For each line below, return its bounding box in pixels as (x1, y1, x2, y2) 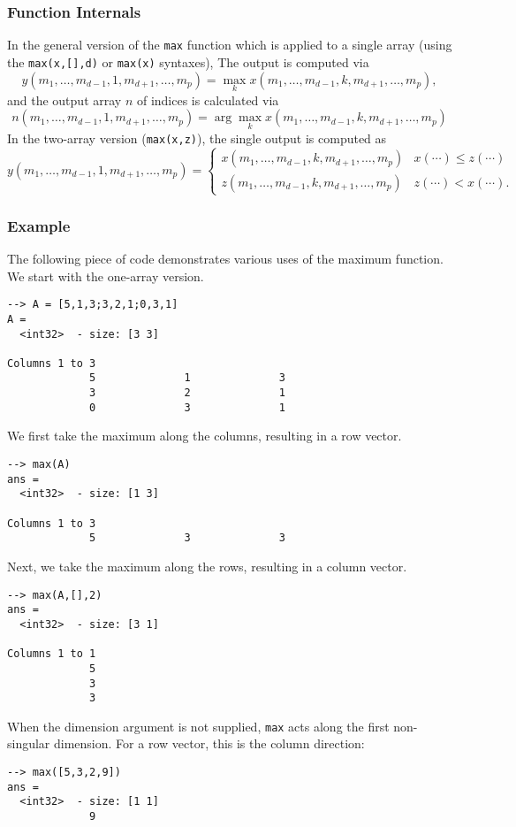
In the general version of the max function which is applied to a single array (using (7, 35, 452, 54)
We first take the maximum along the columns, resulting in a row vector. (7, 426, 402, 445)
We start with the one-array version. (7, 266, 204, 285)
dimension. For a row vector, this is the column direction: (54, 734, 365, 753)
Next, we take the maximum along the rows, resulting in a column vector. (7, 556, 407, 575)
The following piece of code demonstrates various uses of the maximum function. (7, 249, 444, 267)
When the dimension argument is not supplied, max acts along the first (7, 716, 390, 735)
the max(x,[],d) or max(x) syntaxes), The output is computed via (7, 52, 369, 71)
